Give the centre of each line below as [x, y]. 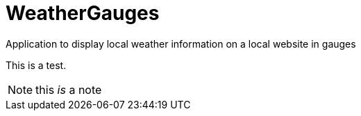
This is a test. [36, 65]
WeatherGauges [83, 13]
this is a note [69, 89]
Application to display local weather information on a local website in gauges [181, 43]
